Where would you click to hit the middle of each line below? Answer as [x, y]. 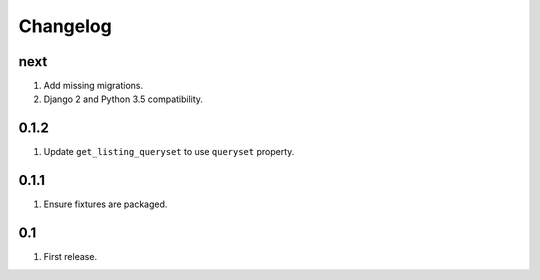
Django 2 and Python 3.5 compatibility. [123, 99]
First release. [70, 257]
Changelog [65, 26]
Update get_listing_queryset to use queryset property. [169, 152]
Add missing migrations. [93, 86]
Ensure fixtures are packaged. [105, 204]
